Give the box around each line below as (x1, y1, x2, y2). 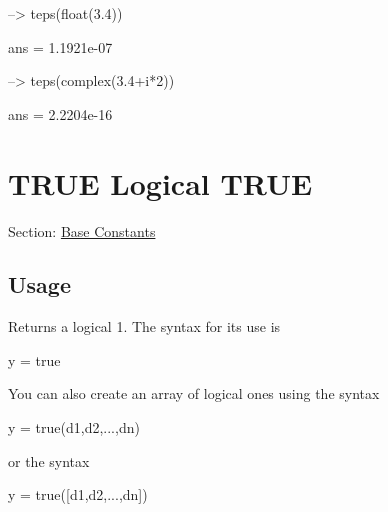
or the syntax (8, 450, 90, 471)
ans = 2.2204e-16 (8, 103, 113, 124)
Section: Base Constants (8, 220, 156, 241)
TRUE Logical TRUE (8, 162, 313, 203)
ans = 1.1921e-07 (8, 36, 113, 57)
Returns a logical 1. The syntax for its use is (8, 316, 281, 337)
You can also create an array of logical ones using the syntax (8, 383, 380, 404)
